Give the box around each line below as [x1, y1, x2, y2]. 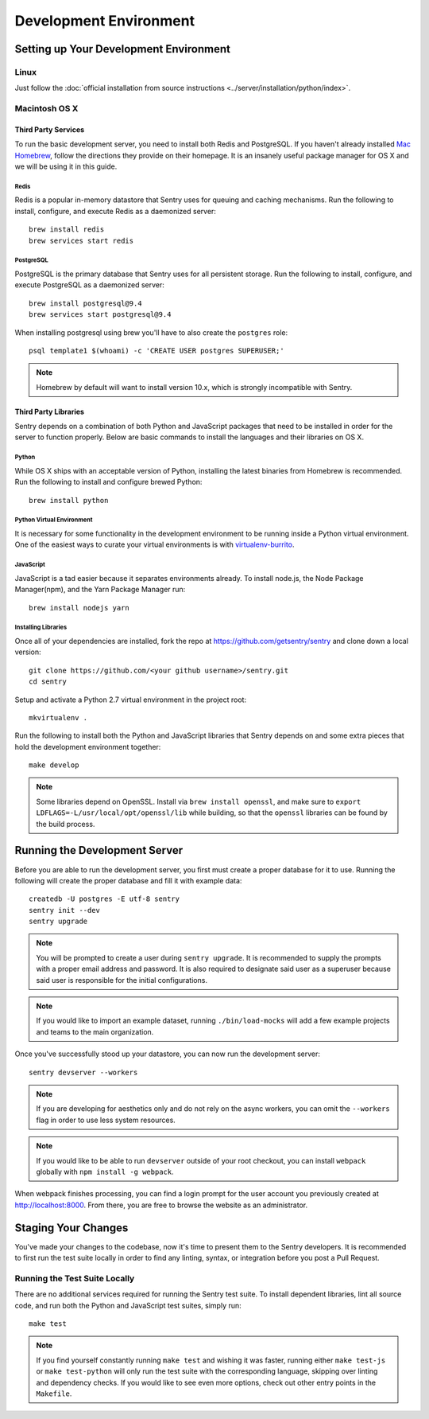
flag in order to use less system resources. [36, 1115, 176, 1125]
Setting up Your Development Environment [14, 42, 230, 56]
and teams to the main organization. [36, 1027, 154, 1036]
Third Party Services [14, 124, 85, 134]
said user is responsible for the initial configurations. [36, 975, 208, 984]
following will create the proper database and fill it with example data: [14, 875, 242, 885]
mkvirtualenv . [29, 713, 88, 722]
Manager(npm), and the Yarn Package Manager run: [14, 585, 186, 594]
